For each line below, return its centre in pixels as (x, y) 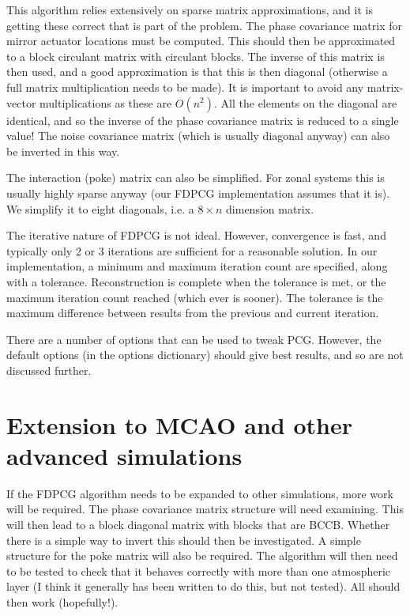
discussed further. (49, 370)
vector (21, 102)
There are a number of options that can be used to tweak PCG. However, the (194, 339)
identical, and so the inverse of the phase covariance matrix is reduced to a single (203, 120)
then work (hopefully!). (62, 601)
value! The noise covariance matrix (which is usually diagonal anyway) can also (198, 136)
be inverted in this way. (63, 151)
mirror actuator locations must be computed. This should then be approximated (201, 41)
